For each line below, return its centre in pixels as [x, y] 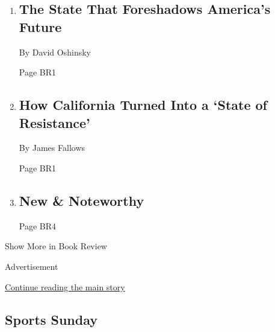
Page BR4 [38, 225]
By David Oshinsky [55, 52]
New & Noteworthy [82, 200]
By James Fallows [52, 148]
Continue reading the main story [65, 286]
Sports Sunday [51, 319]
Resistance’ [54, 122]
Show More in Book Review [56, 246]
